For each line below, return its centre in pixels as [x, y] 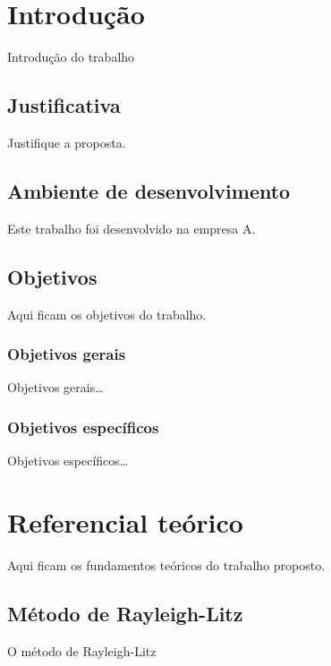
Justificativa [64, 105]
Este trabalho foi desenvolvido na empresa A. [132, 228]
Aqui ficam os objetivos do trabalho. [107, 314]
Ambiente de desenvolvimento [149, 190]
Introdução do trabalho [71, 57]
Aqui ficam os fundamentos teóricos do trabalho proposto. [166, 564]
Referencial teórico [125, 521]
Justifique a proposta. [67, 142]
